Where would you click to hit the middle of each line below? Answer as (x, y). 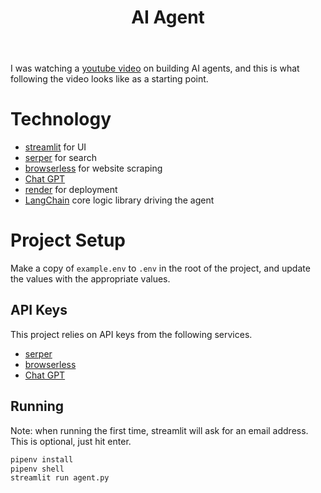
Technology (61, 119)
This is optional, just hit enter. (71, 441)
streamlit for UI (55, 147)
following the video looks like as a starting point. (109, 79)
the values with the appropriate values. (90, 279)
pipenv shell (37, 469)
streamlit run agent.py (60, 478)
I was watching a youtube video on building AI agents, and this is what (155, 68)
